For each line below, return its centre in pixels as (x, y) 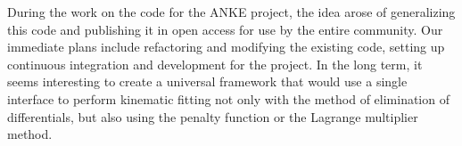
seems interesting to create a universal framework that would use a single (207, 81)
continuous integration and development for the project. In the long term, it (215, 64)
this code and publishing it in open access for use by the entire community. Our (225, 29)
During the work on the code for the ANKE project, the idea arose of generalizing (231, 12)
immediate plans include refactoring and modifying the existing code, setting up (226, 47)
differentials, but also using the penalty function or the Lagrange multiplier (213, 116)
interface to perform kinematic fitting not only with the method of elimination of (228, 98)
